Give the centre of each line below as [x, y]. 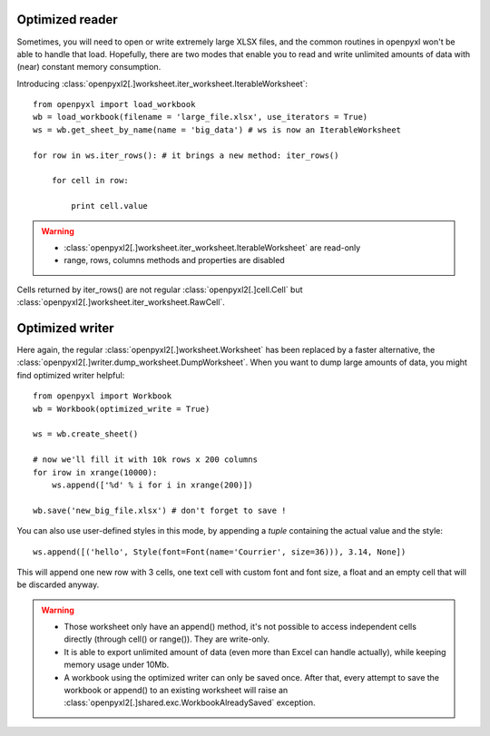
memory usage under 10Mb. [117, 665]
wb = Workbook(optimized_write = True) [122, 409]
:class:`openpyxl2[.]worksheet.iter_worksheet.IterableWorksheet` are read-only [212, 247]
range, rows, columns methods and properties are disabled [174, 260]
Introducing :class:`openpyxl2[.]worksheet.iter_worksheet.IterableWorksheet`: [162, 83]
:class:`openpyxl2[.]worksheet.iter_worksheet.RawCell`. [121, 302]
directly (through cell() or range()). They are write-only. [167, 639]
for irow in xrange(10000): [95, 472]
